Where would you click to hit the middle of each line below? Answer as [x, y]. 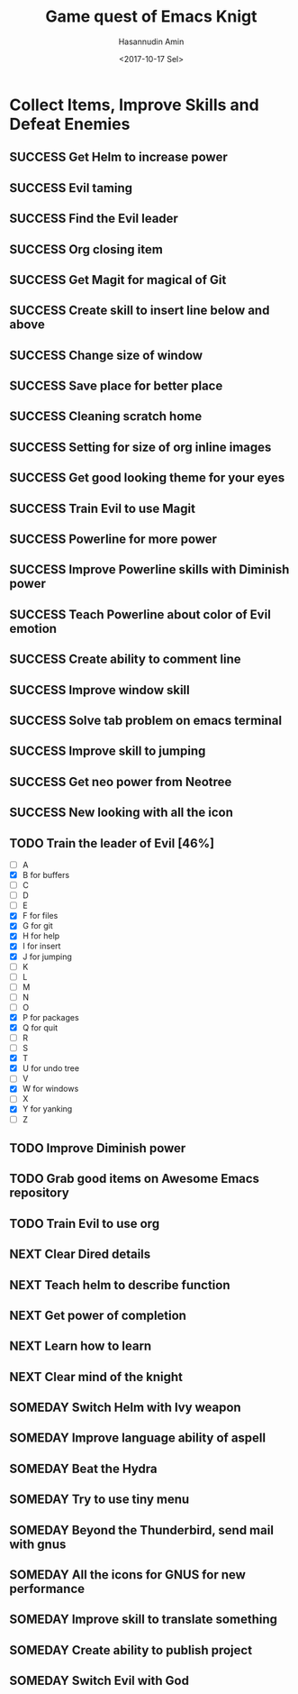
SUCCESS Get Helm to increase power [118, 157]
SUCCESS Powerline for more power [113, 540]
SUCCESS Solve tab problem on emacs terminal [145, 720]
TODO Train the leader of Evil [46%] [112, 843]
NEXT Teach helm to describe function [120, 1285]
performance [47, 1589]
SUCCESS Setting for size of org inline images [140, 447]
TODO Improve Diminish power [98, 1148]
